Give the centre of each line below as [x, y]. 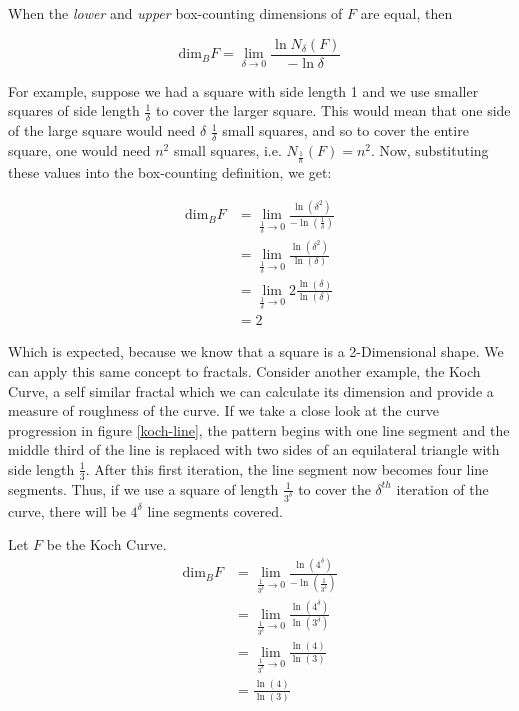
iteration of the [442, 488]
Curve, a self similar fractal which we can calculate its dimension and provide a [251, 390]
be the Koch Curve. [106, 544]
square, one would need [79, 149]
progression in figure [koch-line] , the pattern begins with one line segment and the [259, 429]
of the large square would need [102, 130]
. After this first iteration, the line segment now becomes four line [287, 468]
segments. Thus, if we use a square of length [143, 488]
